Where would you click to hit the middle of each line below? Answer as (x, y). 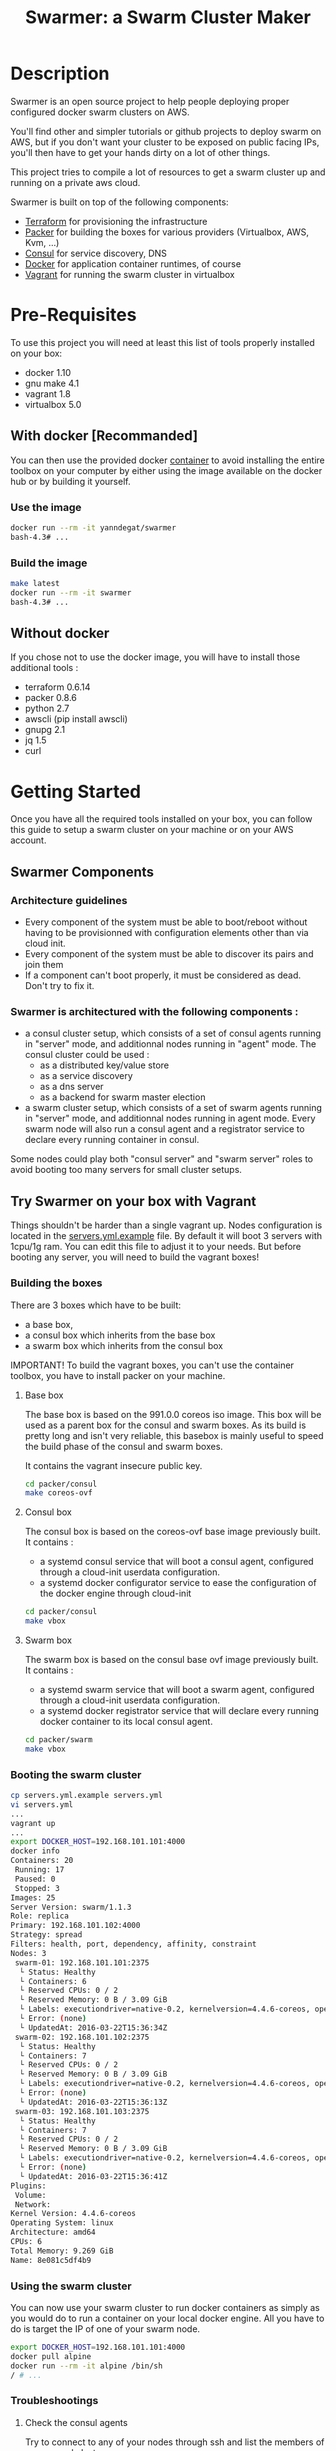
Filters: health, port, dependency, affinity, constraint (133, 1944)
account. (28, 840)
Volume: (30, 2195)
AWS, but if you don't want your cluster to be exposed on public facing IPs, (165, 142)
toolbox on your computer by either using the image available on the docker (166, 470)
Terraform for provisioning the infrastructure (116, 221)
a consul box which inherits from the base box (120, 1335)
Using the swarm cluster (71, 2286)
